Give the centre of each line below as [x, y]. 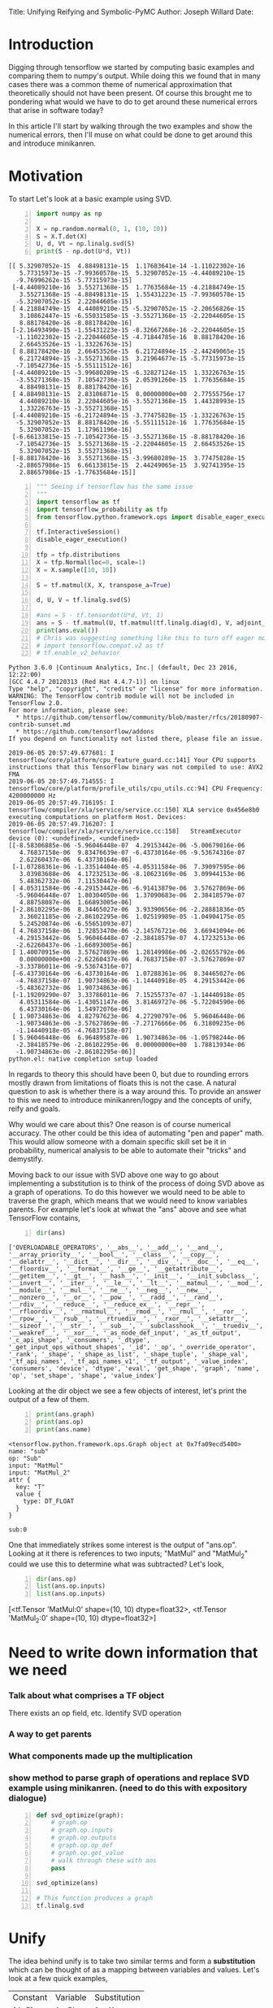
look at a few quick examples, [58, 1978]
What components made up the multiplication [101, 1756]
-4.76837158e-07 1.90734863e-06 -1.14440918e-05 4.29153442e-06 [130, 981]
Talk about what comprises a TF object [87, 1696]
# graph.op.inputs [82, 1830]
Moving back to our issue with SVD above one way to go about [114, 1175]
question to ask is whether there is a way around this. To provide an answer [135, 1091]
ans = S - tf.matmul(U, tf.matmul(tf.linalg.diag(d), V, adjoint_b [153, 623]
